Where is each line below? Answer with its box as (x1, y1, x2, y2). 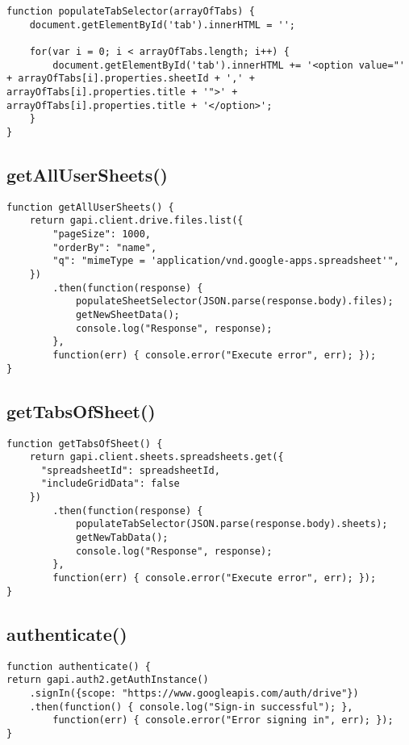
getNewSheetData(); (75, 309, 180, 321)
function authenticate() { (6, 660, 151, 672)
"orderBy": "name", (52, 241, 157, 253)
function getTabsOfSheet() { (6, 437, 163, 450)
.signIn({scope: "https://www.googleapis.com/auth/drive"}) (29, 687, 359, 699)
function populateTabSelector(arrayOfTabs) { (6, 6, 255, 17)
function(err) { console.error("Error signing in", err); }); (52, 714, 394, 726)
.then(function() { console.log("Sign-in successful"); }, (29, 701, 353, 713)
